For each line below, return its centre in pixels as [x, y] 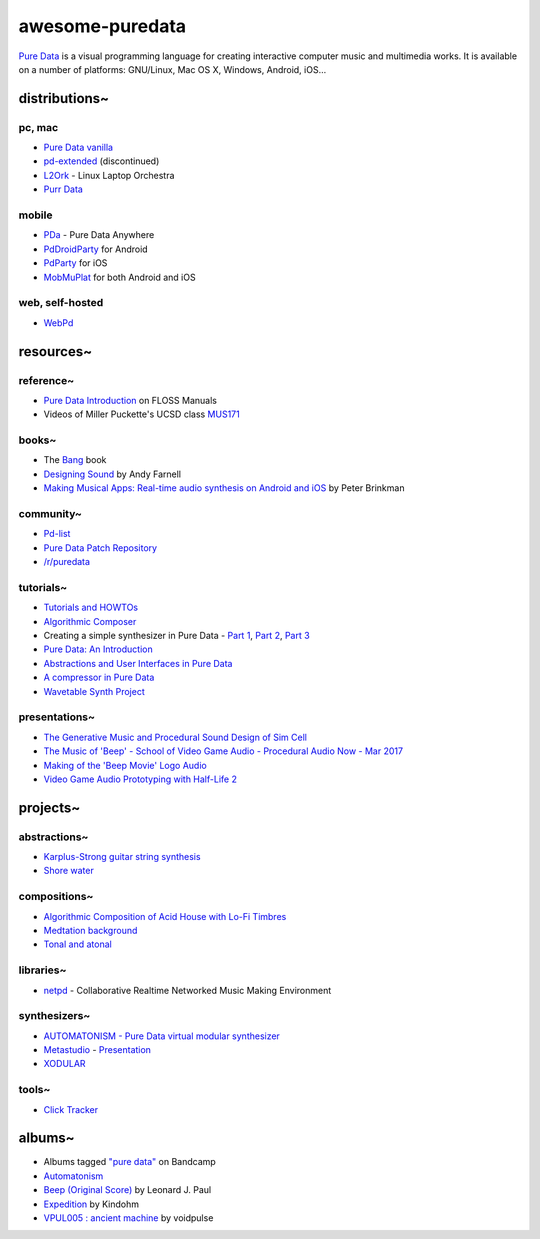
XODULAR [64, 1064]
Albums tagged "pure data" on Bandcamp [130, 1162]
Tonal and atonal [77, 944]
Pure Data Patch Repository [100, 547]
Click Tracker [71, 1109]
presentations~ [56, 717]
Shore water [68, 871]
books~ [37, 440]
